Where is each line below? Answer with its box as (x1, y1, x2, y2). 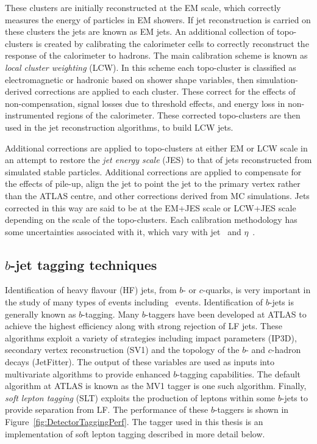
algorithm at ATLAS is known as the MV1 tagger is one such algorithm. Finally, (5, 379, 307, 392)
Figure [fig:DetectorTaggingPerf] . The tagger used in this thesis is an (5, 415, 263, 428)
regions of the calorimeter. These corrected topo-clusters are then (57, 109, 301, 122)
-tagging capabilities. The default (177, 367, 301, 380)
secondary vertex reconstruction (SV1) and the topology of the (5, 343, 240, 356)
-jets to (281, 391, 308, 404)
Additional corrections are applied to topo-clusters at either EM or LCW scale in (5, 141, 308, 154)
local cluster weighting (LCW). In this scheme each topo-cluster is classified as (5, 60, 296, 73)
